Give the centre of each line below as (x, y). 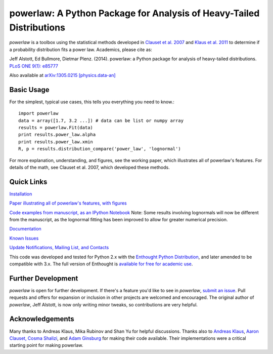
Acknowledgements (42, 319)
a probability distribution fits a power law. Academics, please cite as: (81, 49)
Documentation (25, 229)
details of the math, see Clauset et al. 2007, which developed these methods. (90, 167)
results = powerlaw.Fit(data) (56, 127)
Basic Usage (29, 89)
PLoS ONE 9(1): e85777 (34, 66)
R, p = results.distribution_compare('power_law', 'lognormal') (100, 149)
